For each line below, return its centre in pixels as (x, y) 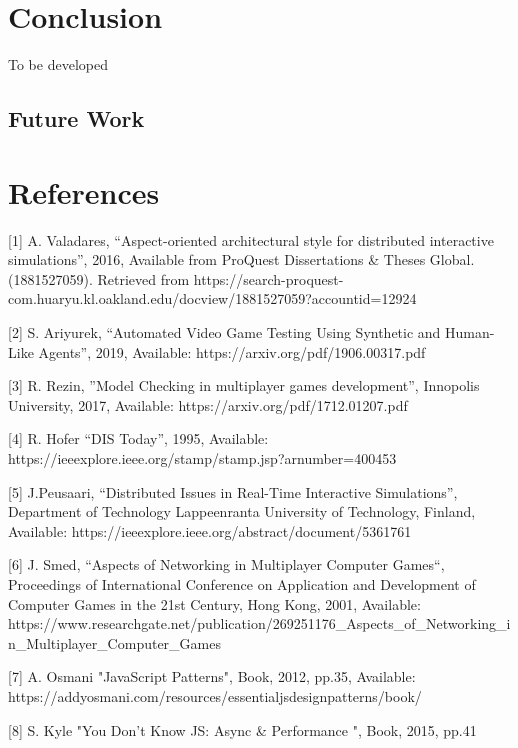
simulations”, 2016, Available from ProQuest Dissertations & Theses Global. (241, 259)
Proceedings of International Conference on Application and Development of (242, 583)
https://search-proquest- (268, 278)
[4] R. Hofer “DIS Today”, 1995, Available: (138, 438)
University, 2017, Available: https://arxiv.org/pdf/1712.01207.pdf (208, 404)
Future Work (76, 118)
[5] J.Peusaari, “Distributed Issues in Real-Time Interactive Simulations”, (233, 491)
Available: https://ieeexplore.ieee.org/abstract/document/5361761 (210, 530)
